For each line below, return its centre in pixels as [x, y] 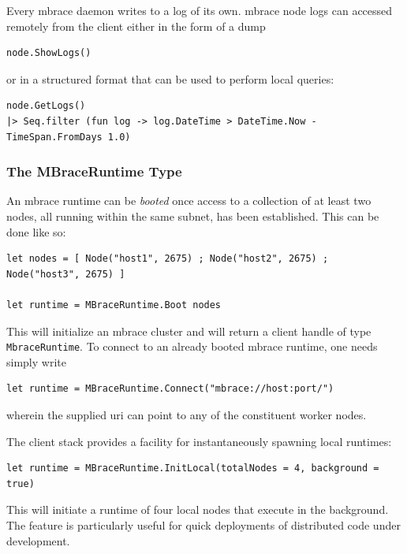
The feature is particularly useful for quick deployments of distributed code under [203, 524]
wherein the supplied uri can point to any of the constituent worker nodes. [187, 414]
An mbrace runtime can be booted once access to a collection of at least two [189, 201]
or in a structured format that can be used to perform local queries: [170, 78]
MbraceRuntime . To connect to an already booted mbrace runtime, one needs [192, 346]
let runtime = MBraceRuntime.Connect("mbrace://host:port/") [170, 389]
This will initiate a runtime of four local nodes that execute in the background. [198, 509]
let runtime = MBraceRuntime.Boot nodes [114, 305]
